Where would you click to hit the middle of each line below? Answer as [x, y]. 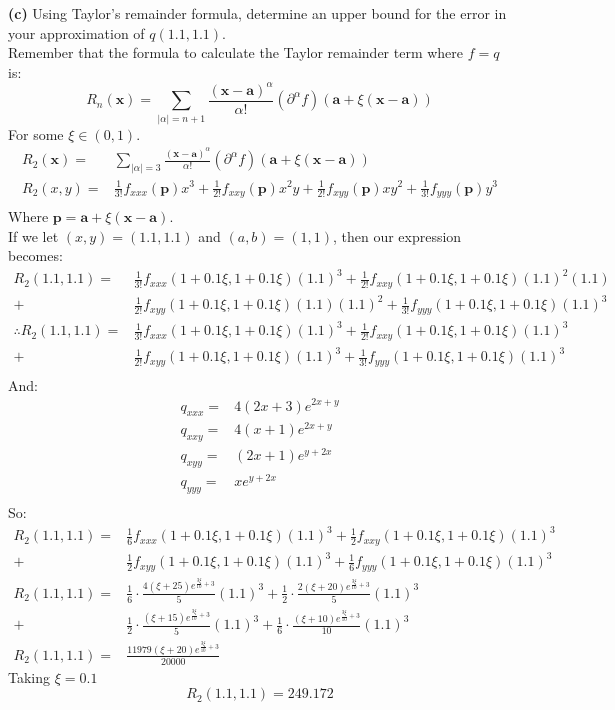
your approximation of [76, 32]
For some [36, 133]
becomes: [35, 255]
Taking [29, 676]
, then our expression [397, 235]
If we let [33, 235]
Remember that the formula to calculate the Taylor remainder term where [236, 52]
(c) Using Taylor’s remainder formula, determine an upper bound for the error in [257, 13]
